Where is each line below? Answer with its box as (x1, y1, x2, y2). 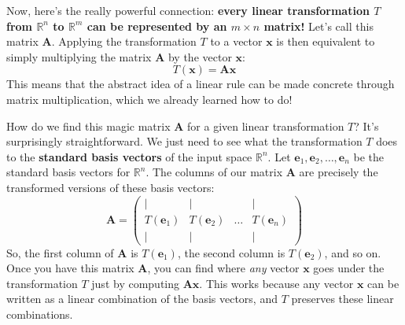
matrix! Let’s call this (263, 17, 374, 34)
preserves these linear (291, 290, 394, 307)
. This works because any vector (199, 275, 354, 291)
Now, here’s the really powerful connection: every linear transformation (6, 2, 370, 18)
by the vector (168, 48, 232, 65)
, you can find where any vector (147, 260, 300, 276)
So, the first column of (6, 244, 114, 260)
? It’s (354, 117, 379, 134)
